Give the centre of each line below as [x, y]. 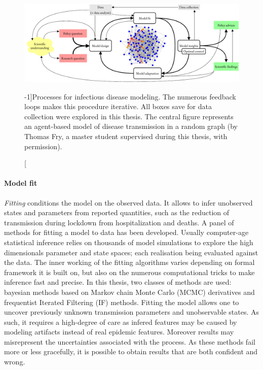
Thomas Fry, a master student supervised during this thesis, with [126, 136]
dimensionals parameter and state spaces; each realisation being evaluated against [131, 252]
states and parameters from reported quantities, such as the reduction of [117, 212]
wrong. [15, 362]
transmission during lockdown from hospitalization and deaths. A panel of [119, 222]
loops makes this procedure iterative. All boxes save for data [118, 106]
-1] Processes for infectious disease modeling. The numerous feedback [130, 96]
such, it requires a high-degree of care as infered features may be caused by [121, 322]
